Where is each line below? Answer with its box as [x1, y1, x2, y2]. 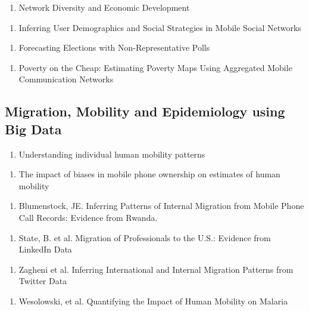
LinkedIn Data [18, 243, 72, 255]
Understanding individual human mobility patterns [18, 147, 205, 160]
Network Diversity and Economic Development [18, 1, 190, 13]
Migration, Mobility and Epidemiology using [5, 102, 285, 121]
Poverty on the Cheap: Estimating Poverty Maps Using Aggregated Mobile [18, 61, 292, 73]
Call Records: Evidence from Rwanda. [18, 211, 158, 223]
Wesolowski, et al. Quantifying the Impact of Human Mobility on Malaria [18, 294, 288, 307]
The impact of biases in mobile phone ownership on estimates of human [18, 168, 280, 180]
